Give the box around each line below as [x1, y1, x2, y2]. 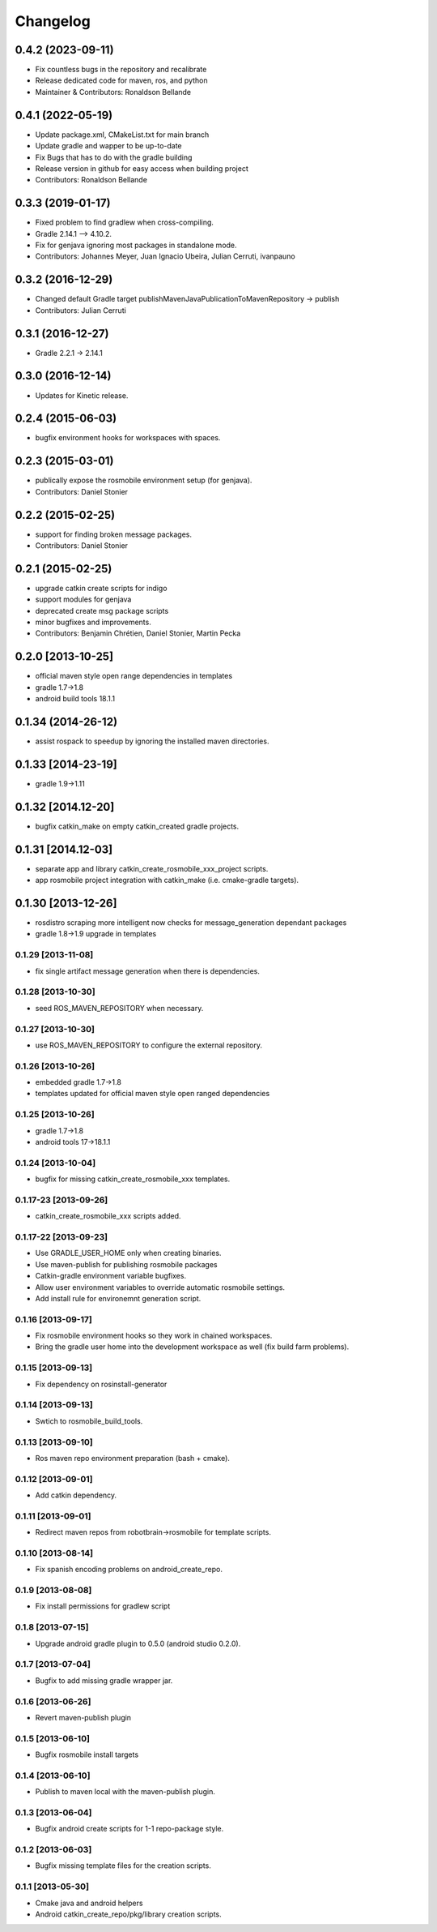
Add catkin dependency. [35, 1490, 117, 1500]
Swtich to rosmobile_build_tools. [35, 1416, 143, 1426]
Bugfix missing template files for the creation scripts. [35, 1861, 212, 1870]
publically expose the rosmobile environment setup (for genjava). [35, 475, 252, 486]
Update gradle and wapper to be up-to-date [35, 141, 182, 151]
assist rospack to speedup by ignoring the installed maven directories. [35, 736, 269, 746]
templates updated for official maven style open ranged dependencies [35, 1089, 270, 1099]
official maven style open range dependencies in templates [35, 671, 233, 681]
